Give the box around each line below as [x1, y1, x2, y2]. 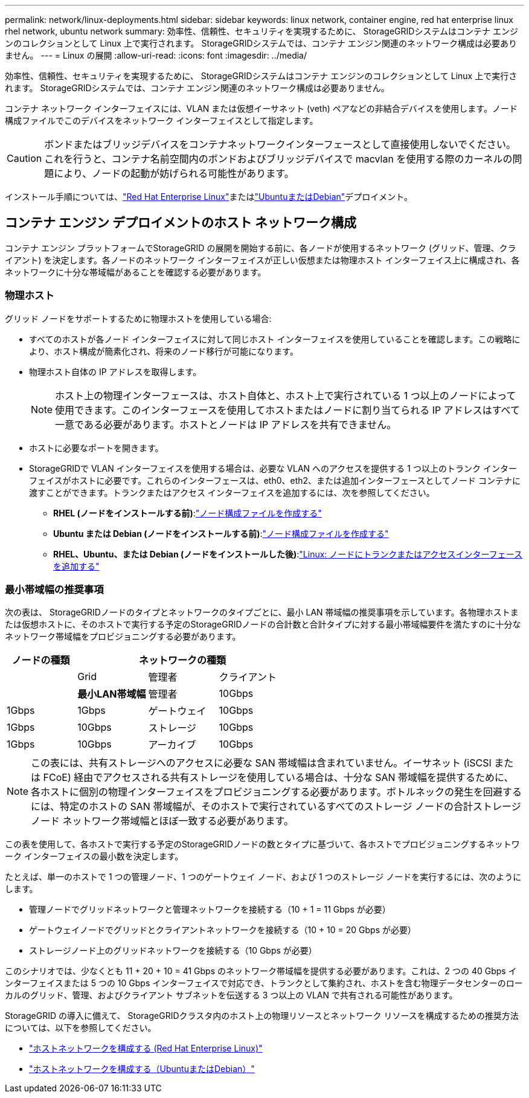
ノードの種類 [11, 654, 70, 667]
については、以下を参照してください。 [5, 1023, 156, 1033]
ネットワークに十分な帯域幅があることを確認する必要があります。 [5, 266, 266, 277]
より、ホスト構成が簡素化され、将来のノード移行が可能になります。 [29, 345, 298, 356]
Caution [7, 152, 42, 164]
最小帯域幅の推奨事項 [5, 583, 104, 596]
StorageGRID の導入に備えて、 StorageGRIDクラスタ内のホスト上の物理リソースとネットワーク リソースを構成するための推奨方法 [5, 1010, 519, 1021]
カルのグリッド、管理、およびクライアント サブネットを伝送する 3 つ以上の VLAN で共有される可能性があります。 [5, 990, 458, 1001]
